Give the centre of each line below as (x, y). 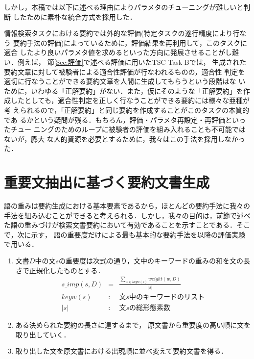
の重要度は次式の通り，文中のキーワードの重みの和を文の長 (154, 260)
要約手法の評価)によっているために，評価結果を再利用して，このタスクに (130, 42)
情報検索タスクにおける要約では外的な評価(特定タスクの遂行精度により (118, 33)
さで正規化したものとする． (60, 270)
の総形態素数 (150, 308)
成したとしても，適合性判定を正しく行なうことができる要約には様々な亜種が (127, 100)
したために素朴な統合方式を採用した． (75, 16)
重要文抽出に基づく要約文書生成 (107, 182)
